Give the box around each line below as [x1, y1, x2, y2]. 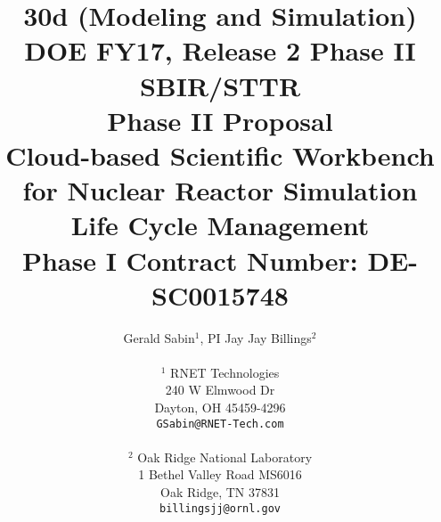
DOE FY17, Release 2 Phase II [24, 32, 416, 69]
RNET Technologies [170, 363, 280, 381]
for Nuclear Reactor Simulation [22, 172, 418, 208]
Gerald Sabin [123, 328, 195, 347]
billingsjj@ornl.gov [159, 502, 282, 515]
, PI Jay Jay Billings [200, 328, 312, 347]
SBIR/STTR [139, 67, 301, 103]
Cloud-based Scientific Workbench [5, 136, 435, 173]
